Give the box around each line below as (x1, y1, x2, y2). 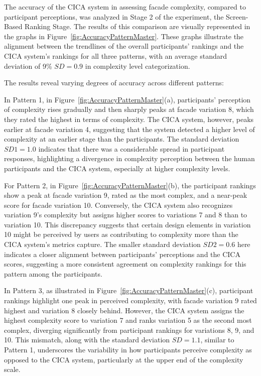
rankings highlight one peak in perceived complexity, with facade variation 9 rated (4, 295, 257, 306)
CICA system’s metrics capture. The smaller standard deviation (4, 239, 201, 249)
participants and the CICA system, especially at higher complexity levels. (4, 163, 230, 173)
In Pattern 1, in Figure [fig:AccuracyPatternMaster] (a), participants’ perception (4, 94, 251, 104)
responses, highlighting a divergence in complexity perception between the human (4, 153, 255, 164)
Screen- (226, 11, 248, 22)
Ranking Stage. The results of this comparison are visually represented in (25, 21, 250, 32)
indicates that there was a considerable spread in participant (38, 143, 225, 154)
